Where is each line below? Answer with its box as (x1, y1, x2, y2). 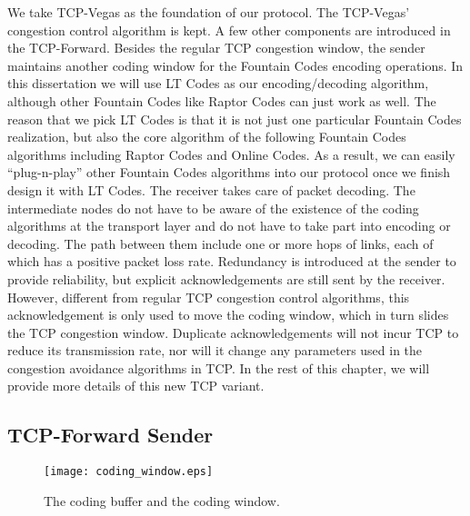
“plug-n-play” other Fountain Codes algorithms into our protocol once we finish (7, 163, 451, 182)
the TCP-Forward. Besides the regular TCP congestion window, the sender (7, 38, 425, 57)
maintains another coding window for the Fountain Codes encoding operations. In (7, 55, 464, 74)
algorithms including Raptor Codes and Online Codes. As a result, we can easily (7, 144, 455, 164)
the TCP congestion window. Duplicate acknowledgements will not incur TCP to (7, 322, 459, 342)
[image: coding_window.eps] (44, 465, 214, 479)
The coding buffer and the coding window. (44, 491, 280, 510)
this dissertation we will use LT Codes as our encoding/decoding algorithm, (7, 74, 429, 93)
